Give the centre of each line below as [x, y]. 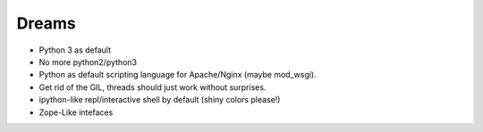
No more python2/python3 [88, 62]
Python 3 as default [75, 50]
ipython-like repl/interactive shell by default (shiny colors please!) [160, 100]
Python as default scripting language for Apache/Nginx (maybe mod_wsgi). [178, 75]
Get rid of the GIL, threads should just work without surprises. [153, 87]
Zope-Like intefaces [76, 112]
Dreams [46, 23]
